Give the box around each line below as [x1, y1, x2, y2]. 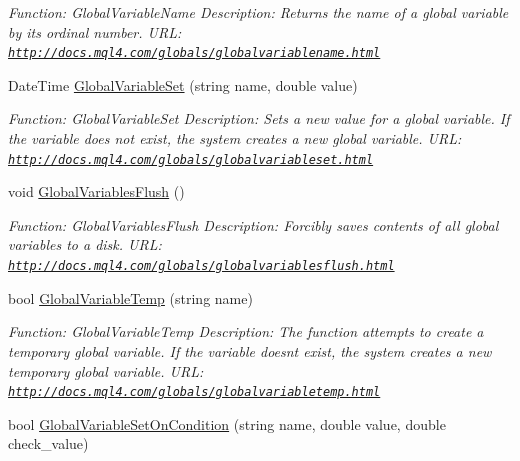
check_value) [8, 433, 89, 454]
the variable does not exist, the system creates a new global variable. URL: [8, 128, 462, 149]
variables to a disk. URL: [8, 234, 162, 255]
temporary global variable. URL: [8, 360, 204, 381]
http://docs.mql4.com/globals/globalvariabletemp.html [8, 385, 381, 400]
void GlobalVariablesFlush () [8, 181, 185, 202]
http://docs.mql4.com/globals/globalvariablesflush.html [8, 259, 395, 274]
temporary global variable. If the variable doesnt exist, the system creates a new [8, 340, 492, 361]
